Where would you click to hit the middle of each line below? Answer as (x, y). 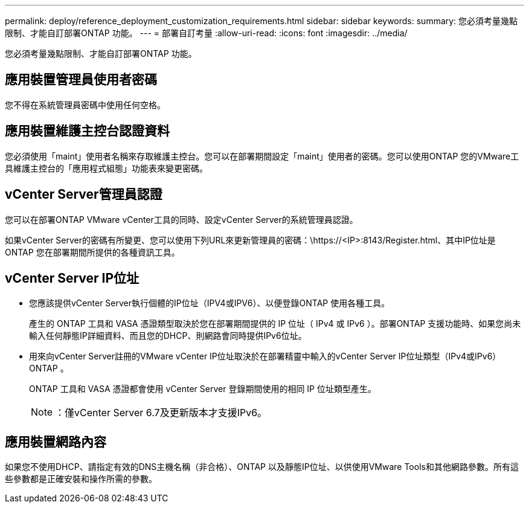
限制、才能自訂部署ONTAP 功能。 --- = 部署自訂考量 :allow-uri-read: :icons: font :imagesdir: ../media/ (206, 33)
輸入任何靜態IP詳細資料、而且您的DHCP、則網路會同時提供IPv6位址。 (168, 336)
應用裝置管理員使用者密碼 (81, 80)
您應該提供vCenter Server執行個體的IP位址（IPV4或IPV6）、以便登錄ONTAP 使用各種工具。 (210, 303)
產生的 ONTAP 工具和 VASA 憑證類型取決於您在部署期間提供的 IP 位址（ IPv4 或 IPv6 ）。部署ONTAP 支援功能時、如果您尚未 (275, 324)
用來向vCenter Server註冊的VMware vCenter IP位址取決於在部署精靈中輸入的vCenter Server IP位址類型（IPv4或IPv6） (265, 356)
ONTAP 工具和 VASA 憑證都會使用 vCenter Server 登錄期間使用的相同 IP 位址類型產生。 (203, 389)
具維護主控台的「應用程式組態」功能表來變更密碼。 (106, 168)
